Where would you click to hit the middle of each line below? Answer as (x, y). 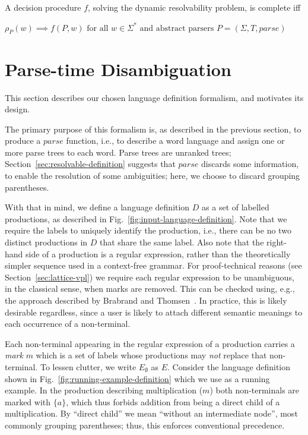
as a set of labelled (236, 207)
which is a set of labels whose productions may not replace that (151, 355)
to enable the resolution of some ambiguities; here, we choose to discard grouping (153, 176)
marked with (28, 401)
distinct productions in (46, 242)
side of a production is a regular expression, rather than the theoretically (158, 253)
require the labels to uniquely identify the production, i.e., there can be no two (148, 230)
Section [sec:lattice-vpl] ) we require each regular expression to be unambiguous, (150, 277)
